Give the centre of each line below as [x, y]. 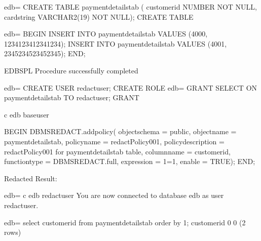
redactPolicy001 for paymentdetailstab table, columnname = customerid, [117, 151]
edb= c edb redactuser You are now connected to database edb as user [114, 195]
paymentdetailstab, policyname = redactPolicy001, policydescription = [114, 141]
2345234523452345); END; [45, 53]
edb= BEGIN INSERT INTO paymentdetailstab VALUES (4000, [106, 34]
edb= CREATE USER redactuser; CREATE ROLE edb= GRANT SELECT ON [131, 87]
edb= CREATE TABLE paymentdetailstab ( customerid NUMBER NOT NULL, [130, 7]
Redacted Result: [31, 178]
